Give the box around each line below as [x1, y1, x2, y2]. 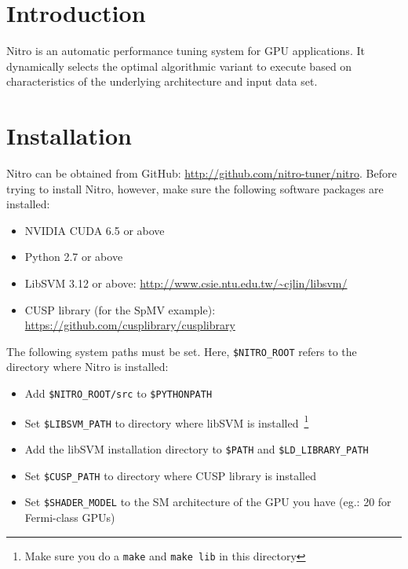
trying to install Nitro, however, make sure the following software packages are [6, 180, 384, 196]
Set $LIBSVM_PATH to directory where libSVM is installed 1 [24, 412, 309, 431]
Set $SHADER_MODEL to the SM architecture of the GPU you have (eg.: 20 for [24, 494, 392, 510]
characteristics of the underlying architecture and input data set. [6, 73, 318, 90]
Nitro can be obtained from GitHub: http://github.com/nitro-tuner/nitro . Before [6, 165, 397, 182]
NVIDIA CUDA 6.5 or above [24, 222, 165, 238]
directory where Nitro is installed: [6, 358, 169, 375]
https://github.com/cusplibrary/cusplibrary [24, 317, 235, 333]
